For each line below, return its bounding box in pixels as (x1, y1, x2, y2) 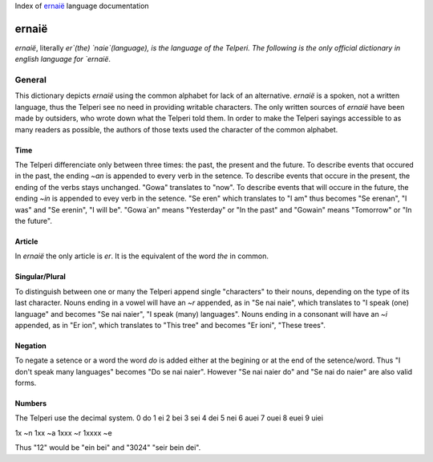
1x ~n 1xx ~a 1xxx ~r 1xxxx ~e (14, 428, 112, 437)
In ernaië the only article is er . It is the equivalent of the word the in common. (14, 251, 269, 261)
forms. (14, 378, 37, 388)
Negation (14, 341, 47, 351)
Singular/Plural (14, 272, 66, 282)
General (14, 75, 47, 86)
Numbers (14, 399, 47, 408)
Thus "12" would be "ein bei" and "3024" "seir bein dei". (14, 443, 201, 452)
